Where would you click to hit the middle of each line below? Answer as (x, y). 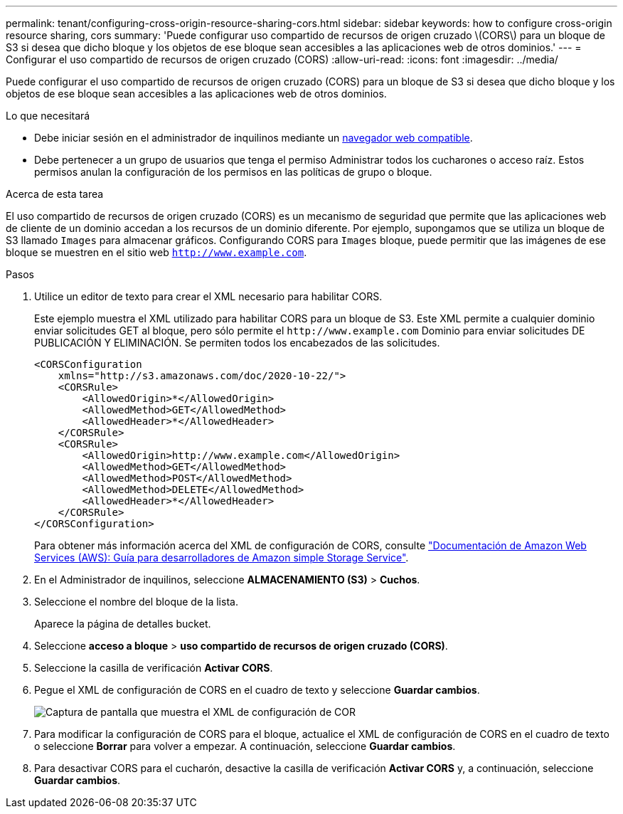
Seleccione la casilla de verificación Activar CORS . (154, 668)
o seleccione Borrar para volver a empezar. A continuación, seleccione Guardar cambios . (245, 746)
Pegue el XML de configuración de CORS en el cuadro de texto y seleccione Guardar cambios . (257, 690)
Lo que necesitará (48, 116)
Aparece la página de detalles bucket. (123, 624)
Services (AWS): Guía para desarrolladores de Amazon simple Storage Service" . (222, 557)
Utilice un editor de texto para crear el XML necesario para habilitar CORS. (208, 296)
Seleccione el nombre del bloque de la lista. (136, 602)
